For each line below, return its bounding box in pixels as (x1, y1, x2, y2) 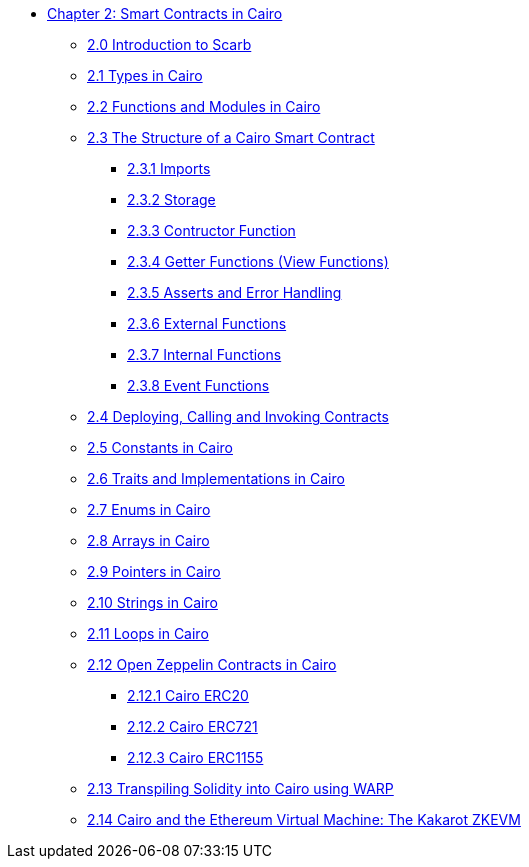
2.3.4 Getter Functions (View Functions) (127, 253, 389, 270)
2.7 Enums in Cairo (87, 501, 211, 518)
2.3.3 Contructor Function (127, 222, 296, 239)
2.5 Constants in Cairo (87, 439, 233, 456)
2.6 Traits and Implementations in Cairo (87, 470, 345, 487)
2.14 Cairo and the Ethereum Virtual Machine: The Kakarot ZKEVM (87, 811, 521, 828)
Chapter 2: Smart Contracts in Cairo (47, 5, 283, 22)
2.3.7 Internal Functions (127, 346, 282, 363)
